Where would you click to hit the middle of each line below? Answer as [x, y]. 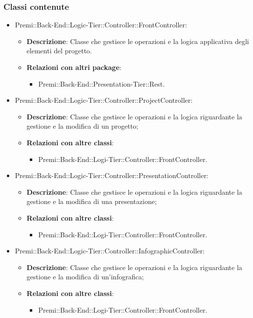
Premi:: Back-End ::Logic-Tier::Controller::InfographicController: [110, 251]
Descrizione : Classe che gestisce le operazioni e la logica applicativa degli [138, 41]
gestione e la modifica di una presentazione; [92, 201]
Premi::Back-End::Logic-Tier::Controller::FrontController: [101, 25]
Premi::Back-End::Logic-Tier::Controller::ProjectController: [104, 100]
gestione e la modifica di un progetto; [82, 126]
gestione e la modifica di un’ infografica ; [85, 277]
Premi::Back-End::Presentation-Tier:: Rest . [102, 83]
